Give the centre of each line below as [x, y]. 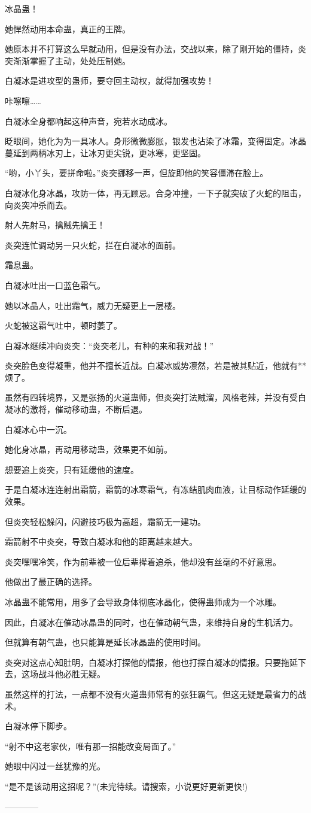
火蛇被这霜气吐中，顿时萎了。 [63, 325]
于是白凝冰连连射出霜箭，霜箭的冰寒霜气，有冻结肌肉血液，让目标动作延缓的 [155, 489]
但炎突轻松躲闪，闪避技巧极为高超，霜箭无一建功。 [105, 521]
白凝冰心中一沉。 [38, 429]
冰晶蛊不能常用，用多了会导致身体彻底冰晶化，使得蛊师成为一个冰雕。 [143, 602]
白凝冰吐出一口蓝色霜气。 [55, 285]
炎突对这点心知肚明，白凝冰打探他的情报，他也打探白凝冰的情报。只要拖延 [151, 662]
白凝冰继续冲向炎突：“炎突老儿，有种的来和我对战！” [109, 345]
